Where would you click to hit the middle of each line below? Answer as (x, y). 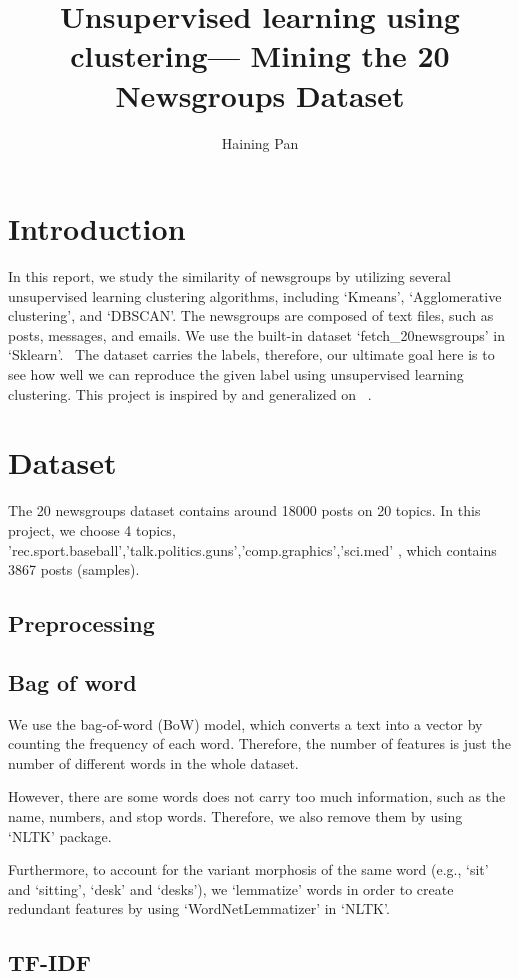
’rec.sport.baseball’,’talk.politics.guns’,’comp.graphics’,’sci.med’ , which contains (252, 549)
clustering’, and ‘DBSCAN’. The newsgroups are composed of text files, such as (251, 315)
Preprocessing (81, 623)
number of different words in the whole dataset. (153, 762)
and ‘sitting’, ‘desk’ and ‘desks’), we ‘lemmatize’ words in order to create (231, 888)
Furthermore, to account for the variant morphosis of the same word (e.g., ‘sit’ (248, 869)
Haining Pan (260, 142)
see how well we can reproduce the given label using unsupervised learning (236, 374)
